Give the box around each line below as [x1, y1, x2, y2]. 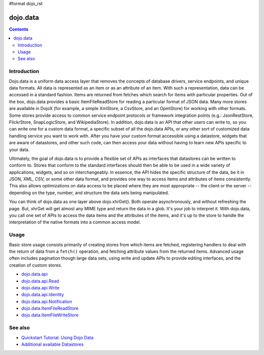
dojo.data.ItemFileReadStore [21, 306, 79, 311]
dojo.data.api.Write [21, 285, 60, 290]
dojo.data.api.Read [21, 278, 60, 284]
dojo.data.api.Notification [21, 298, 72, 304]
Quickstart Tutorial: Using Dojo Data [21, 334, 94, 340]
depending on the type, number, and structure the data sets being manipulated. [9, 190, 169, 196]
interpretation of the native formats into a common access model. [9, 219, 141, 225]
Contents [9, 26, 29, 32]
